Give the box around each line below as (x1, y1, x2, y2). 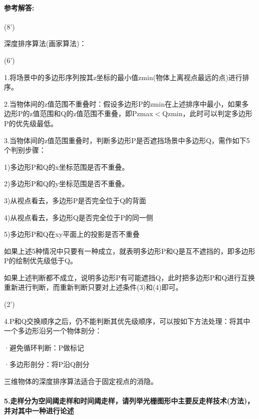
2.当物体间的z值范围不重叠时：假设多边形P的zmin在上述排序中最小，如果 (4, 98, 242, 109)
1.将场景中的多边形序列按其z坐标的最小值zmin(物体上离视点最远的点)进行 (4, 72, 243, 82)
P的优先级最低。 (4, 118, 58, 128)
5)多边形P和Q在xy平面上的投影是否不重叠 (4, 229, 140, 239)
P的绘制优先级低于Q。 (4, 255, 77, 266)
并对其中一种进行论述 (4, 405, 74, 415)
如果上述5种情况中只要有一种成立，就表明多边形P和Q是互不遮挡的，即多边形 (4, 245, 256, 256)
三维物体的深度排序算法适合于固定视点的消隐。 (4, 376, 158, 386)
